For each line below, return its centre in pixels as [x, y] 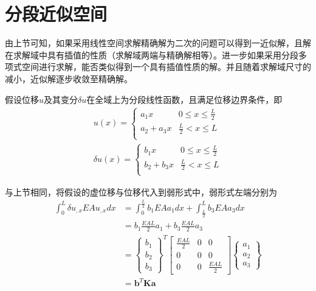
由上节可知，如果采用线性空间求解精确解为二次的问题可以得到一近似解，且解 [158, 43]
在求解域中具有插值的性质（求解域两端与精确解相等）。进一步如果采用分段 [152, 54]
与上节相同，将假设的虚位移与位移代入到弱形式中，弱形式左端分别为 [141, 191]
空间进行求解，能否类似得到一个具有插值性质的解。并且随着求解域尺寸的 [166, 67]
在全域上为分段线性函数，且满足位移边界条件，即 [184, 99]
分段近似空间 [56, 14]
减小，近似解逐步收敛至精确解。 [69, 78]
